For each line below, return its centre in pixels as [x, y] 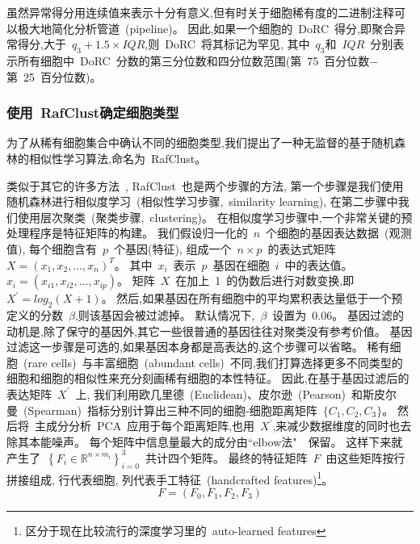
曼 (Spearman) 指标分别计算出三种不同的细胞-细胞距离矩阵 [162, 410]
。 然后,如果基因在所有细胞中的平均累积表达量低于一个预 [252, 298]
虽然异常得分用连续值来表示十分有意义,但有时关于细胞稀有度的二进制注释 [200, 12]
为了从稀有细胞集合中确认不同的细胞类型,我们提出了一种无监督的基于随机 [200, 142]
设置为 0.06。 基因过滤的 [338, 314]
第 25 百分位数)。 [54, 76]
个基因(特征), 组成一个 [173, 248]
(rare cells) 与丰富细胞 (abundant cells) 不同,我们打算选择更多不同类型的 [213, 362]
